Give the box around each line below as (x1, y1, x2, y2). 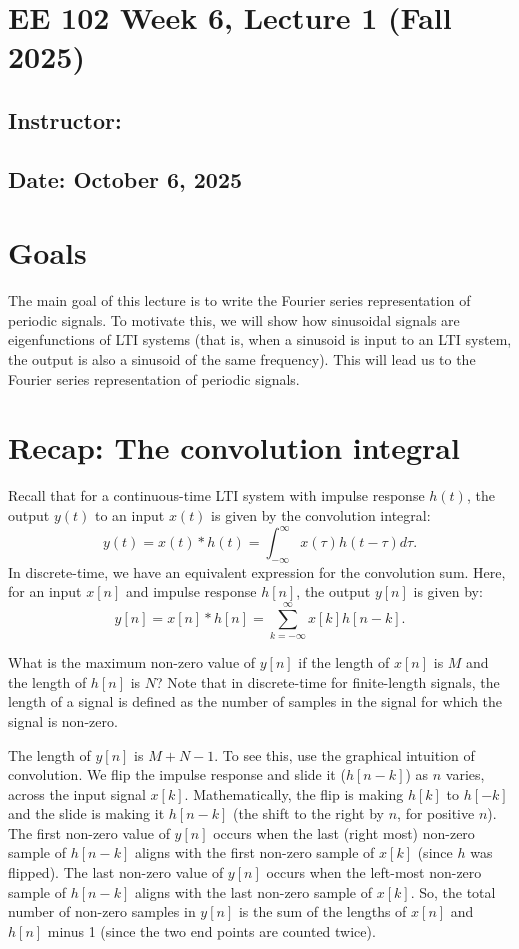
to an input (94, 504, 165, 525)
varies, (445, 764, 485, 785)
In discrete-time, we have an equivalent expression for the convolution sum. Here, (8, 561, 506, 582)
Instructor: (8, 104, 122, 135)
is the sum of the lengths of (238, 901, 407, 922)
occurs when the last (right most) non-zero (213, 822, 475, 843)
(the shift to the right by (232, 803, 385, 824)
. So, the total (410, 881, 496, 902)
